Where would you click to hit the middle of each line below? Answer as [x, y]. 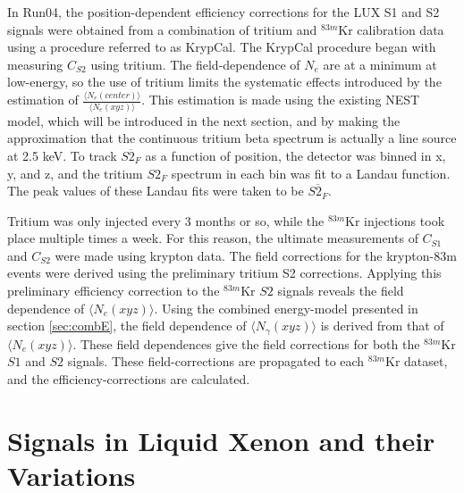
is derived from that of [382, 326]
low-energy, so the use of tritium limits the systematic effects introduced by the [224, 82]
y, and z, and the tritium [75, 173]
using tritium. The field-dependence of [195, 64]
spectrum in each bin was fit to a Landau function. [311, 173]
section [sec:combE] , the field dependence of [127, 326]
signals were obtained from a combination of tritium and [162, 29]
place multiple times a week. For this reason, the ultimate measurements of [213, 238]
